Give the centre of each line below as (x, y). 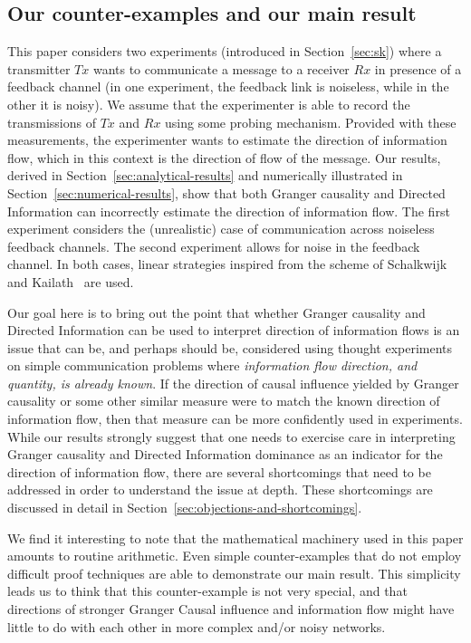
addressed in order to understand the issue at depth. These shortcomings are (220, 489)
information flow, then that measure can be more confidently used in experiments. (235, 419)
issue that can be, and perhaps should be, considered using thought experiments (230, 347)
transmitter (39, 68)
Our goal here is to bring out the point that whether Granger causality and (216, 312)
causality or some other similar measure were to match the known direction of (224, 401)
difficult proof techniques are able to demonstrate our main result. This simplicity (234, 573)
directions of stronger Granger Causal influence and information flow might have (231, 609)
